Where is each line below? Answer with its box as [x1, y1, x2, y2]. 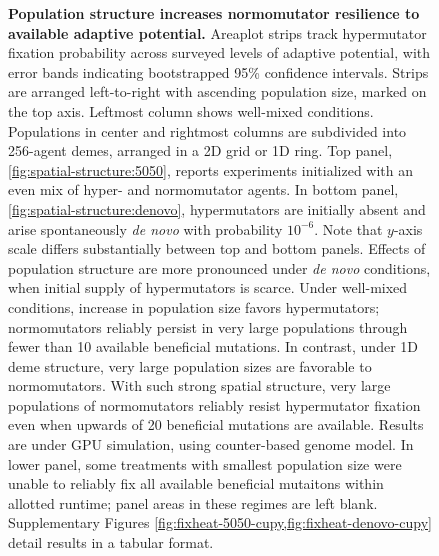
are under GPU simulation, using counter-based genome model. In [8, 434, 414, 455]
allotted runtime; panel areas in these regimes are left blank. [8, 492, 378, 513]
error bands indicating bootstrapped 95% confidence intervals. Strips [8, 61, 429, 82]
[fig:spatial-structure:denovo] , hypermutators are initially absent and [8, 198, 426, 219]
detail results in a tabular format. [8, 532, 214, 553]
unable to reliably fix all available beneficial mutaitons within [8, 473, 384, 494]
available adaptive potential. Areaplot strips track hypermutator [8, 22, 427, 43]
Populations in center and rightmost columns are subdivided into [8, 120, 407, 141]
